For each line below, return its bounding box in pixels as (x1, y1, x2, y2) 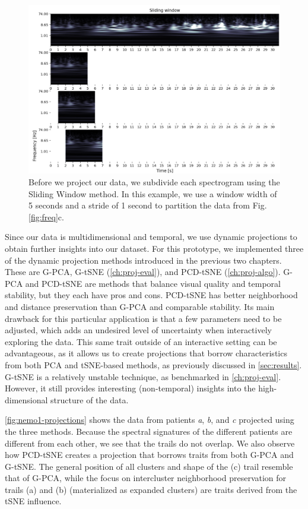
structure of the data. (50, 393, 129, 406)
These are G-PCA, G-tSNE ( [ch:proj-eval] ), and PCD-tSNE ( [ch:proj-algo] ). (5, 265, 281, 278)
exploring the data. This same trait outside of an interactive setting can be (5, 335, 277, 347)
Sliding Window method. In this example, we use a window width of (28, 187, 277, 200)
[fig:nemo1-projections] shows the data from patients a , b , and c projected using (5, 413, 294, 426)
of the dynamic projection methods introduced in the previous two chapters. (5, 254, 282, 266)
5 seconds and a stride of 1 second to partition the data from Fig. (28, 199, 267, 211)
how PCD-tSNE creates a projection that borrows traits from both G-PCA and (5, 448, 294, 461)
